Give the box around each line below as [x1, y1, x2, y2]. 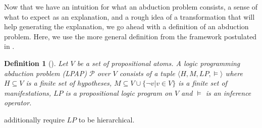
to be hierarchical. [78, 114, 135, 124]
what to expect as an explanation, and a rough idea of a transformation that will [4, 11, 255, 22]
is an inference [205, 87, 251, 98]
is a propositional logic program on [65, 87, 172, 98]
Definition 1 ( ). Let [4, 57, 68, 68]
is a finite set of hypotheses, [26, 78, 112, 88]
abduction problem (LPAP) [4, 68, 87, 78]
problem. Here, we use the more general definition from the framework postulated [4, 31, 257, 41]
